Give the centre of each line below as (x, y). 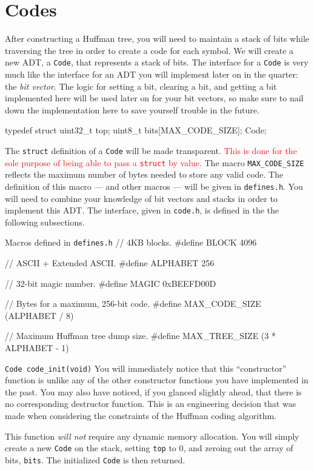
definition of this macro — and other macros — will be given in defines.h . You (154, 186)
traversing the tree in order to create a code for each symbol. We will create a (149, 50)
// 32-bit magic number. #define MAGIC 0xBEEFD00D (111, 283)
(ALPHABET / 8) (39, 315)
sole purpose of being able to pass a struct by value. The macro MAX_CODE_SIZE (155, 162)
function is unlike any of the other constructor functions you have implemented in (157, 380)
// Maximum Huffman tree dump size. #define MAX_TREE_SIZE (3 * (140, 336)
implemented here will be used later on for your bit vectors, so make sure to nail (154, 98)
